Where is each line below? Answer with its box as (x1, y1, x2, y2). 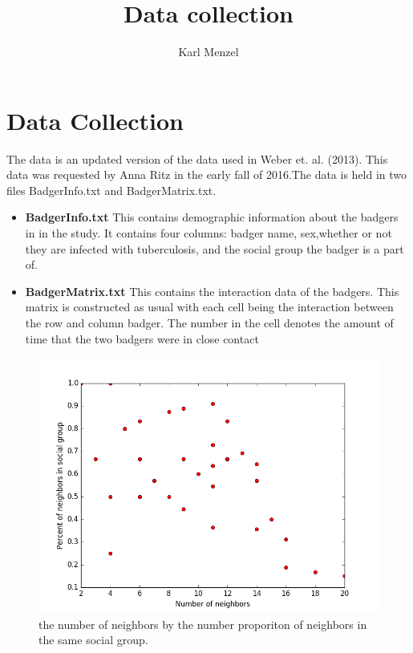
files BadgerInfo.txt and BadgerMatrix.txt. (6, 181, 217, 198)
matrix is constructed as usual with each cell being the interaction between (25, 298, 394, 315)
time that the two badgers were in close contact (25, 330, 259, 347)
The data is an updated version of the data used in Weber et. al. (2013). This (6, 150, 388, 167)
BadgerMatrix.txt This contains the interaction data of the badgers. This (25, 282, 399, 299)
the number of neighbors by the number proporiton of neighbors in (38, 615, 367, 632)
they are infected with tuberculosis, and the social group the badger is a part (25, 240, 404, 257)
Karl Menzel (178, 43, 239, 60)
